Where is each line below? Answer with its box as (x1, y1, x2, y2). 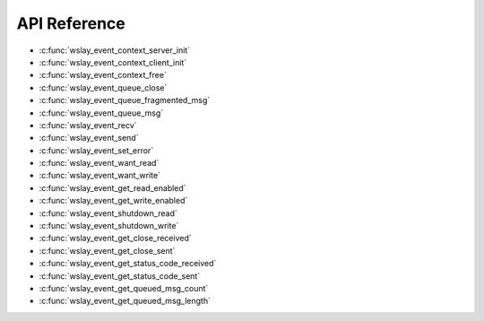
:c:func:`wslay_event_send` (39, 133, 139, 143)
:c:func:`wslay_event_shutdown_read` (39, 207, 178, 219)
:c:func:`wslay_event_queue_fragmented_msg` (39, 95, 211, 106)
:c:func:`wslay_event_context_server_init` (39, 45, 191, 56)
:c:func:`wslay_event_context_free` (39, 70, 168, 81)
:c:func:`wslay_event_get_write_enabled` (39, 195, 188, 206)
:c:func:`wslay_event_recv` (39, 119, 138, 130)
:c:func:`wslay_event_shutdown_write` (39, 221, 179, 231)
